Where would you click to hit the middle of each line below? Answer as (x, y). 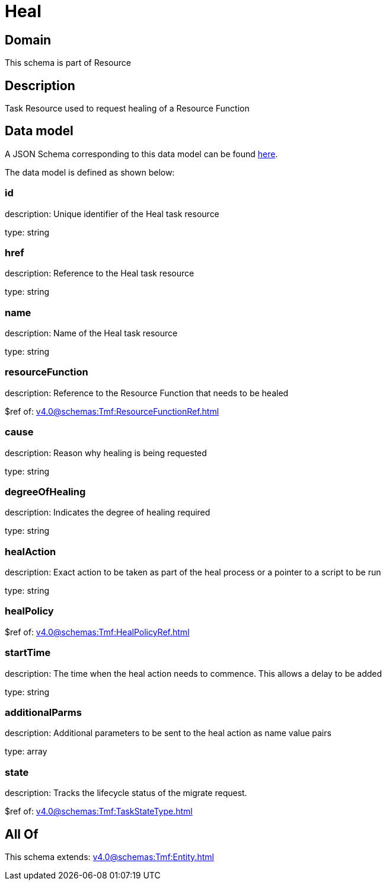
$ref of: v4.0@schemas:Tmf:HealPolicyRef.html (97, 632)
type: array (26, 752)
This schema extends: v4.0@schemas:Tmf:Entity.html (109, 857)
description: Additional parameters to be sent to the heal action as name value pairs (168, 733)
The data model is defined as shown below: (90, 172)
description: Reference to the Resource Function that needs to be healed (147, 393)
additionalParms (43, 712)
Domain (28, 40)
